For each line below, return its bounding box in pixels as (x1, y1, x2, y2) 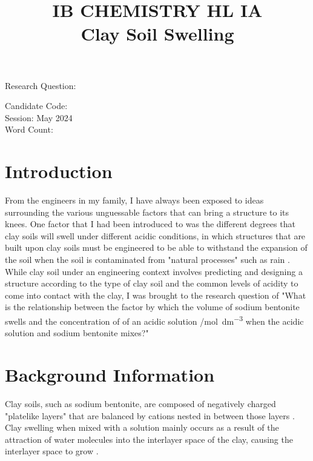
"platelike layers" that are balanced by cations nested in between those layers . (5, 409, 295, 422)
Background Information (5, 362, 215, 387)
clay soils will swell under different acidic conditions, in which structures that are (5, 229, 306, 242)
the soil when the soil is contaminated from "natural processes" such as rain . (5, 253, 290, 266)
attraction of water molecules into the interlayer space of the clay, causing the (5, 433, 293, 445)
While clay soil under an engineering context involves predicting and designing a (5, 265, 303, 277)
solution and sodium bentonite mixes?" (5, 327, 149, 339)
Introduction (5, 159, 113, 184)
